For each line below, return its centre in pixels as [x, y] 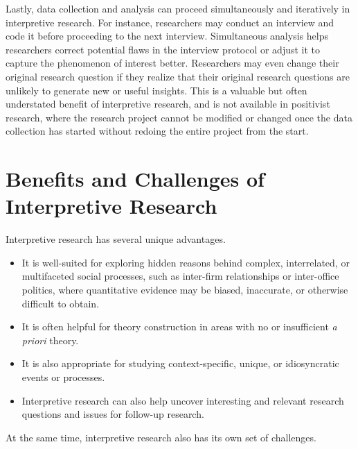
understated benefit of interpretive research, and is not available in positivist [168, 104]
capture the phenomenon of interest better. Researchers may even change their [172, 63]
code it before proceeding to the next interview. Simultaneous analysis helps [167, 36]
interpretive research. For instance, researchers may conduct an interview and [170, 22]
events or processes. [63, 377]
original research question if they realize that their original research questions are [178, 76]
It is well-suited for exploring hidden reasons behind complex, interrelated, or [186, 262]
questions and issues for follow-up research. [113, 414]
